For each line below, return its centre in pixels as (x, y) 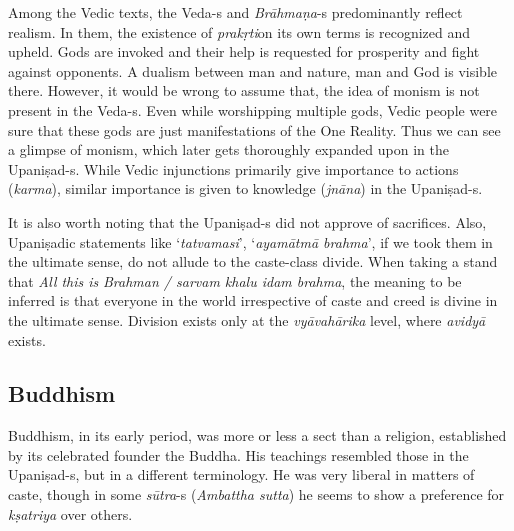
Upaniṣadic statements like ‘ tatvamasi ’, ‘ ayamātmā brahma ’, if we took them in (250, 241)
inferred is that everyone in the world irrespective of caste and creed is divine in (253, 300)
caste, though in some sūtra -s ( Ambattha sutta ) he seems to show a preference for (256, 494)
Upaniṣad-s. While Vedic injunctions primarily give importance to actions (233, 168)
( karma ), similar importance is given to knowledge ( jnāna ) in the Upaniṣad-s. (245, 188)
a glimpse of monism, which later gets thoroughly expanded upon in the (228, 149)
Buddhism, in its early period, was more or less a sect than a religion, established (257, 435)
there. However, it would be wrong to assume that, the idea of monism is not (244, 90)
